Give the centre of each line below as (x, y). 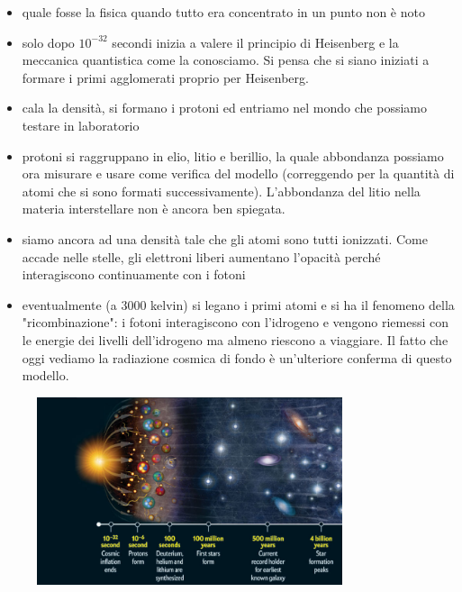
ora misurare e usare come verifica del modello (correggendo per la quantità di (238, 173)
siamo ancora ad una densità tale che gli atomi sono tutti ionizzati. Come (225, 238)
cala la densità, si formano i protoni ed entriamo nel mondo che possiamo (224, 108)
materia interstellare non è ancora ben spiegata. (154, 209)
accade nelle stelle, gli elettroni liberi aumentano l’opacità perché (201, 256)
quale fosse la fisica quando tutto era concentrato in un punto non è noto (223, 12)
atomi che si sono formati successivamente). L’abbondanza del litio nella (221, 191)
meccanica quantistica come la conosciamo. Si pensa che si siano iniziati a (226, 60)
